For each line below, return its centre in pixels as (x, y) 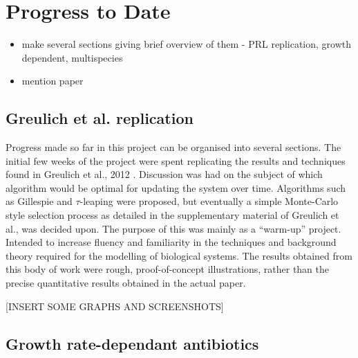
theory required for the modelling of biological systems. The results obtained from (179, 255)
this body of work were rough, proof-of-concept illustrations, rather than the (168, 269)
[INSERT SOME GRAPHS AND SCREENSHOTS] (115, 306)
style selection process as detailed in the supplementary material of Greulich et (172, 215)
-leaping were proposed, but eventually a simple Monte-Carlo (209, 201)
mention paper (53, 81)
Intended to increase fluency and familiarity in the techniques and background (171, 242)
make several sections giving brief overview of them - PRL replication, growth (186, 44)
